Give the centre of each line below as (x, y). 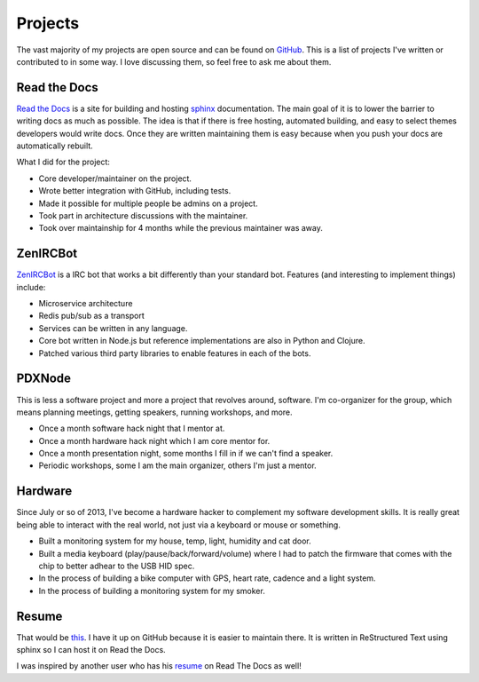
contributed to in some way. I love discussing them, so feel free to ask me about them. (174, 61)
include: (31, 287)
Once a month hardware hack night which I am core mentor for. (154, 440)
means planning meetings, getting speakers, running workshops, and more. (154, 412)
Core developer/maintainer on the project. (115, 178)
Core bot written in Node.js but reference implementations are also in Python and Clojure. (202, 341)
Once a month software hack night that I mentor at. (132, 428)
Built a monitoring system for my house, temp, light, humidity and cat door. (175, 541)
